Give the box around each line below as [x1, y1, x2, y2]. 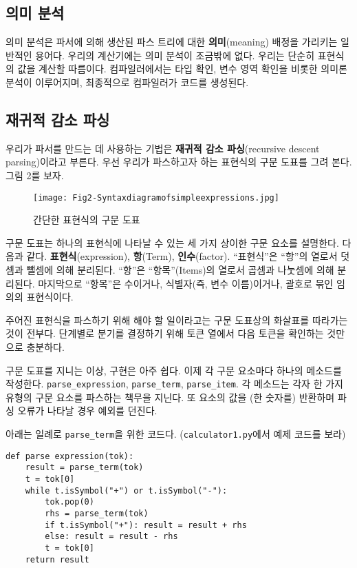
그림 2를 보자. [6, 168, 64, 182]
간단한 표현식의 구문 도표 [33, 212, 140, 227]
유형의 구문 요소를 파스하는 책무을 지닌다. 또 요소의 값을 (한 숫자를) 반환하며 [6, 389, 335, 404]
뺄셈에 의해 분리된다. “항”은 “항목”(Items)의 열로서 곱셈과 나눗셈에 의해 [26, 263, 334, 276]
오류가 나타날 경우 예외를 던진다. [17, 403, 158, 418]
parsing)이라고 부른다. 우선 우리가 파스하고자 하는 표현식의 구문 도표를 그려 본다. [6, 154, 352, 169]
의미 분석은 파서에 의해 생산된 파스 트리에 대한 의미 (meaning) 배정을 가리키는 [6, 34, 338, 49]
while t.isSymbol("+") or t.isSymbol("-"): [25, 485, 228, 496]
